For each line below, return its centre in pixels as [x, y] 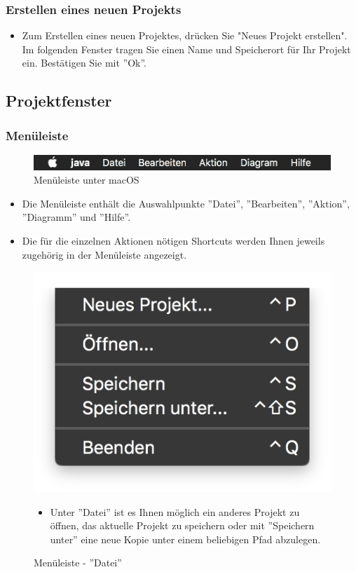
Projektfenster [59, 101]
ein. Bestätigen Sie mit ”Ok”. [84, 63]
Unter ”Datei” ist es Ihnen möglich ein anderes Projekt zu [175, 511]
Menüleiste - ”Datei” [78, 563]
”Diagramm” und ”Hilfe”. [76, 217]
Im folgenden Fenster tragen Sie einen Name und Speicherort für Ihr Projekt [186, 49]
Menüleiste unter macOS [87, 180]
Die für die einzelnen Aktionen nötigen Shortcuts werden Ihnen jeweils [173, 240]
